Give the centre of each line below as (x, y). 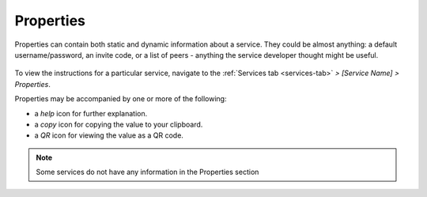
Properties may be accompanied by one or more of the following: (121, 99)
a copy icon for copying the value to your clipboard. (119, 124)
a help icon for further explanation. (91, 113)
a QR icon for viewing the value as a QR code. (109, 135)
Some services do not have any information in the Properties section (147, 172)
